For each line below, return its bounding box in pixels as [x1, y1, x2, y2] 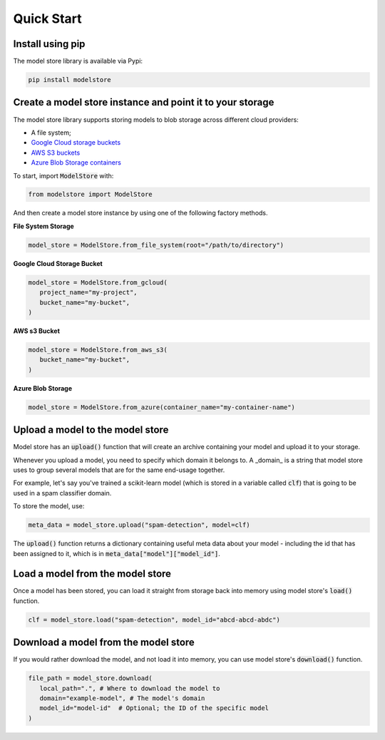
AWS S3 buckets [31, 148, 81, 157]
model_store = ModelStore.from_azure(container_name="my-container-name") [28, 403, 296, 411]
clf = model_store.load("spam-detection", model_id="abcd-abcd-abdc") [28, 615, 281, 624]
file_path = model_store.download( [28, 674, 153, 682]
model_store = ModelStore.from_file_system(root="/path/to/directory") [28, 241, 284, 249]
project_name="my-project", [39, 289, 138, 297]
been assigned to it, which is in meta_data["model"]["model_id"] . [13, 549, 220, 557]
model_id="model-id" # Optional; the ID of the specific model [39, 704, 269, 712]
